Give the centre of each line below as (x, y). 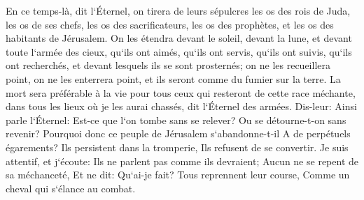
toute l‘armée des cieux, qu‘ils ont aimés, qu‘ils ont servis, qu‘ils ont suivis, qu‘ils (179, 51)
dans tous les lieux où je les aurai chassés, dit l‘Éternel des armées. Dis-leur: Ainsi (181, 106)
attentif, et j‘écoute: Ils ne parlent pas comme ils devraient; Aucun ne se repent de (182, 161)
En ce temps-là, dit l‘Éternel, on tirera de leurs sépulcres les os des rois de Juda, (178, 10)
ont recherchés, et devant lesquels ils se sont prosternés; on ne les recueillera (168, 65)
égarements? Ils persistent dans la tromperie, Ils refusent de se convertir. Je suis (177, 147)
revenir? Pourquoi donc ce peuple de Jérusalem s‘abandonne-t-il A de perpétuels (178, 133)
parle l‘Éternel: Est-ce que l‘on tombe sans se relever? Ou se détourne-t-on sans (176, 120)
